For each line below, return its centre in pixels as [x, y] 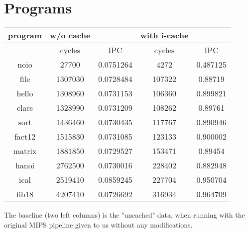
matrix [25, 151]
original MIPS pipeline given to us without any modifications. [98, 224]
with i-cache [164, 35]
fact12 [25, 137]
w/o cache [70, 35]
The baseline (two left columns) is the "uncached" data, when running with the [124, 215]
